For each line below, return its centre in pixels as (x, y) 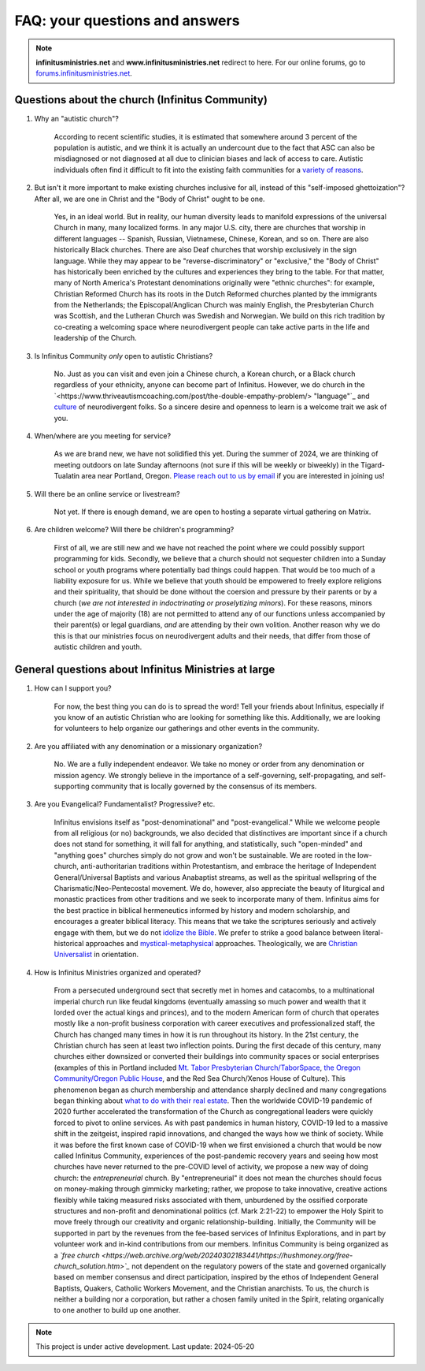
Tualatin (67, 476)
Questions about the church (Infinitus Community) (141, 100)
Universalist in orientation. (96, 955)
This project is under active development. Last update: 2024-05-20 (145, 1347)
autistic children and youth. (98, 647)
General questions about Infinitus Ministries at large (145, 670)
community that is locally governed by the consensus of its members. (204, 786)
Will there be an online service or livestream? (107, 494)
